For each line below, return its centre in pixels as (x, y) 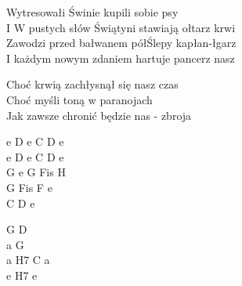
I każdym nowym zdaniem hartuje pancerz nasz (121, 58)
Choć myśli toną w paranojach (79, 99)
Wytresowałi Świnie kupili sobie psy (92, 12)
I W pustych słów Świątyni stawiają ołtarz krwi (121, 27)
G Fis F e (29, 187)
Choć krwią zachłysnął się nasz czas (92, 84)
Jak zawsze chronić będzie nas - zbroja (99, 115)
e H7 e (22, 275)
